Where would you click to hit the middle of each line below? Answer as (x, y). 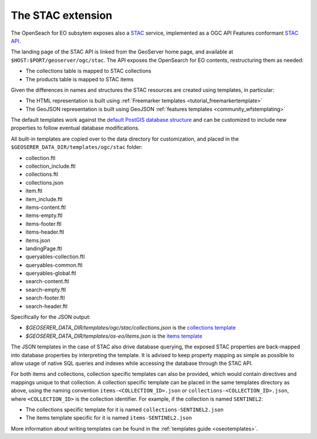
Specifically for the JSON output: (51, 317)
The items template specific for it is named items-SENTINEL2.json (109, 418)
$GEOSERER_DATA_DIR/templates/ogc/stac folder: (77, 147)
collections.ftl (42, 174)
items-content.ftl (45, 207)
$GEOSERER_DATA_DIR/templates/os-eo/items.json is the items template (114, 336)
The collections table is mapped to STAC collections (89, 71)
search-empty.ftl (46, 290)
